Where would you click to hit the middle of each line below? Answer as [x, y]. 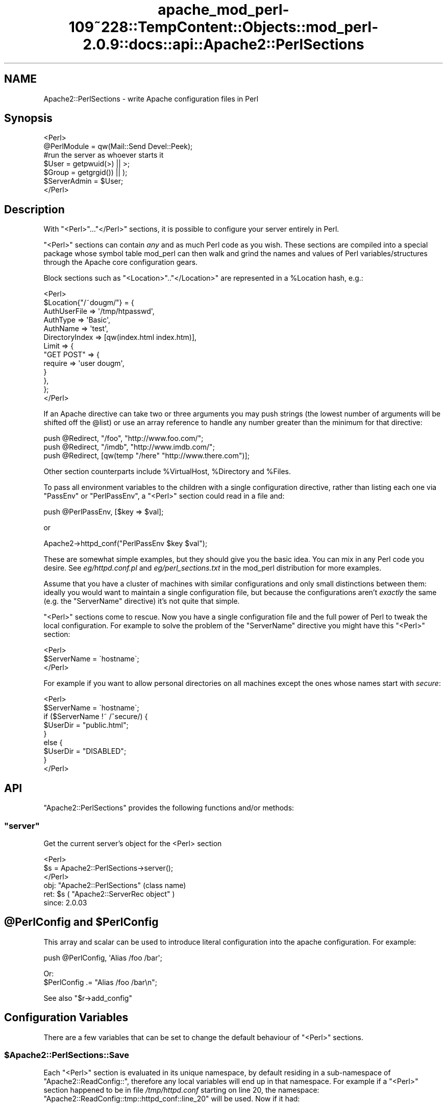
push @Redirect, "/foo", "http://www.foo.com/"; [123, 438]
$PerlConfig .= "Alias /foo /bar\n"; [101, 982]
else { [53, 743]
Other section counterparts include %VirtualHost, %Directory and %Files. [167, 472]
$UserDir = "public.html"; [86, 725]
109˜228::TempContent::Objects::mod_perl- [224, 27]
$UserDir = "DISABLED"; [85, 751]
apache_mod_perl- [224, 10]
